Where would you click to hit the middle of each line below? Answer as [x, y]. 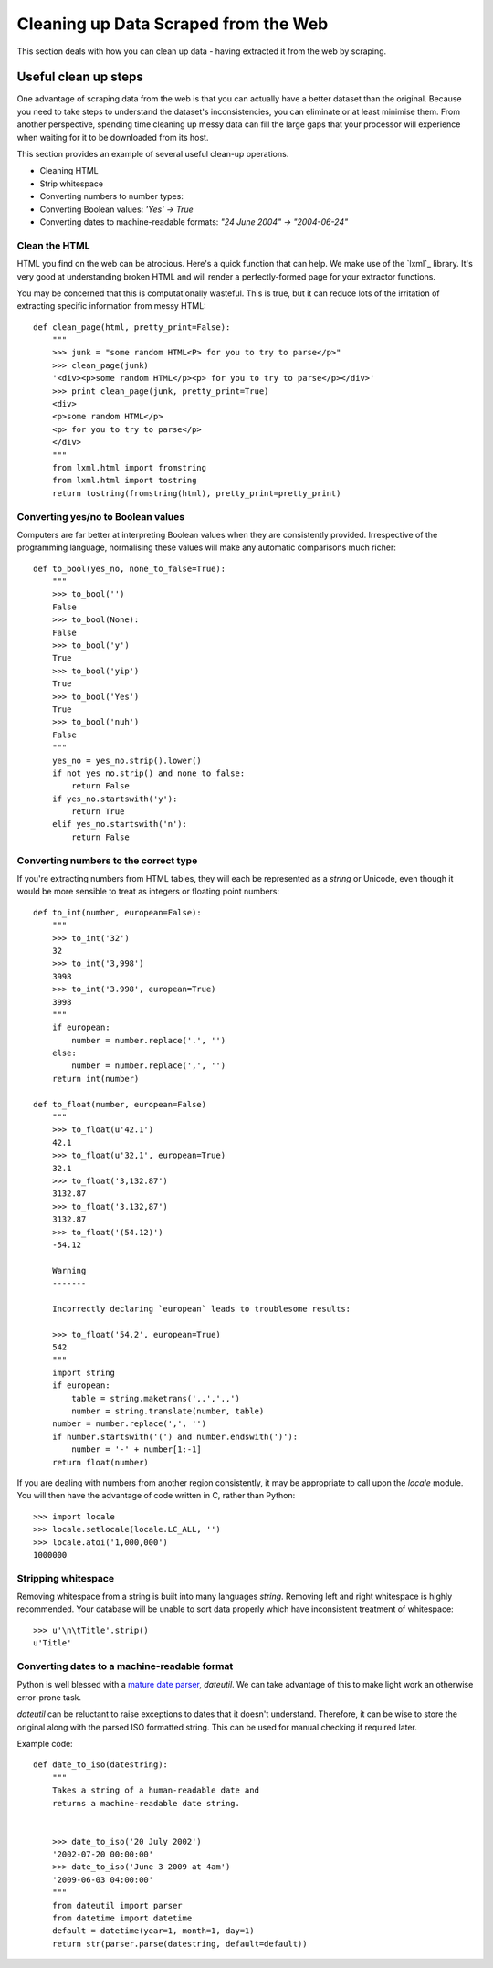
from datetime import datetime [122, 1918]
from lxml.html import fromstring [129, 467]
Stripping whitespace [65, 1578]
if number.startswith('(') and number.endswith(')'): [175, 1436]
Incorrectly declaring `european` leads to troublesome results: [201, 1308]
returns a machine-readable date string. [146, 1803]
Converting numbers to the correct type [107, 861]
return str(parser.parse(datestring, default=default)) [179, 1943]
